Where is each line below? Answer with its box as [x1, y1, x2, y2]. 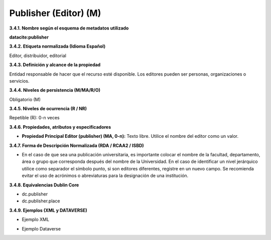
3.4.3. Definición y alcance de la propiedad [9, 62, 101, 68]
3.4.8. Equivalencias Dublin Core [9, 182, 79, 188]
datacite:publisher [9, 34, 49, 40]
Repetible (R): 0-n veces [9, 115, 60, 121]
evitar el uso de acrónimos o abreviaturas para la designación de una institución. [22, 173, 189, 179]
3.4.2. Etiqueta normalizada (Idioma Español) [9, 43, 106, 50]
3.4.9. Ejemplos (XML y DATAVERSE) [9, 207, 87, 213]
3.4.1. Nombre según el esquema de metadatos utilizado [9, 25, 129, 31]
